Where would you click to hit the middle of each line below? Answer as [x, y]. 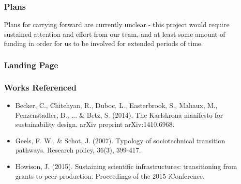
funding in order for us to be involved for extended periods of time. [104, 43]
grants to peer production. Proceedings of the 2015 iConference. [110, 176]
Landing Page [31, 65]
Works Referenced [40, 87]
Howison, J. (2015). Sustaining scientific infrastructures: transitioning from [126, 166]
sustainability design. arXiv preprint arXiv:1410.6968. [95, 124]
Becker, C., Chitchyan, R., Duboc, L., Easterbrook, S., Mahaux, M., [116, 105]
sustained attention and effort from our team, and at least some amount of [115, 34]
